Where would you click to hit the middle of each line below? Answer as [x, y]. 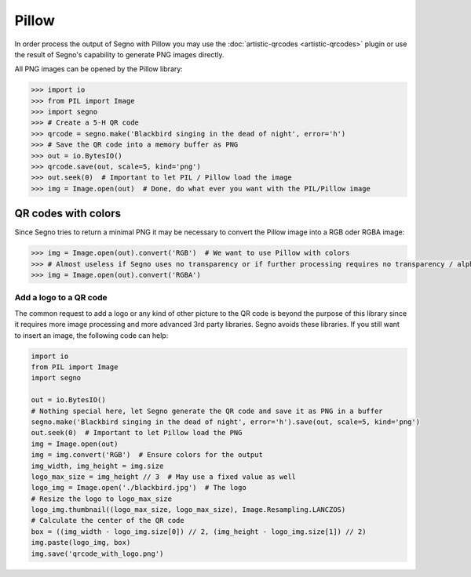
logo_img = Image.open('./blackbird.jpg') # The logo [139, 488]
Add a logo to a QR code [61, 298]
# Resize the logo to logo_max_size [102, 499]
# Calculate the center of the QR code [108, 521]
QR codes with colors [68, 214]
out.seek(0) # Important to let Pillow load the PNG [137, 433]
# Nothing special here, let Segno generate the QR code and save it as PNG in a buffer [207, 411]
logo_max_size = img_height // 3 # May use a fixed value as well [164, 477]
